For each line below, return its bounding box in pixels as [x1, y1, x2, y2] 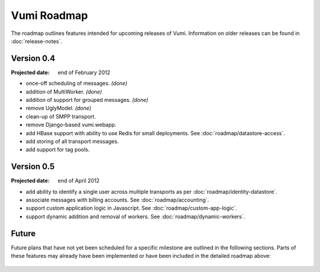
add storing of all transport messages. [25, 137, 119, 145]
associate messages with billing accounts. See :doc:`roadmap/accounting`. [25, 196, 209, 204]
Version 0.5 [11, 162, 55, 172]
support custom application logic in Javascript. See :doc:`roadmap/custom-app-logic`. [25, 204, 237, 212]
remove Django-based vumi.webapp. [25, 121, 117, 129]
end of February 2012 [57, 69, 111, 76]
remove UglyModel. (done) [25, 104, 92, 112]
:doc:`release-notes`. [11, 37, 62, 44]
